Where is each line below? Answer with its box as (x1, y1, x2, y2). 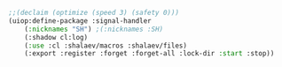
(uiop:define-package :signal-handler (8, 16, 152, 26)
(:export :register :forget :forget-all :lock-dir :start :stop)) (24, 49, 275, 58)
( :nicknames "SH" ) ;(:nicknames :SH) (24, 25, 164, 33)
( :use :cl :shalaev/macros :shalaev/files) (24, 41, 188, 50)
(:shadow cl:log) (24, 33, 89, 41)
